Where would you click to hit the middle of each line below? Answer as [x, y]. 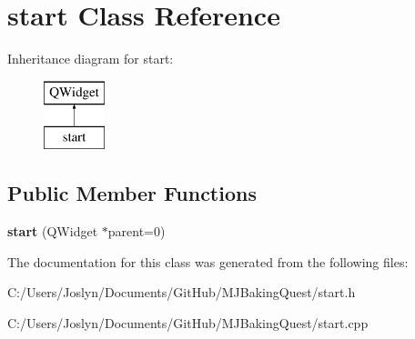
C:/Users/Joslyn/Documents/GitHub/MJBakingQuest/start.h [182, 292]
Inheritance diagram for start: [91, 59]
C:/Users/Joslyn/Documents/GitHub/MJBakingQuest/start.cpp [188, 322]
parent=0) [137, 231]
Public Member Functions [132, 193]
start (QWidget [53, 231]
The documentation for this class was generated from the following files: [208, 261]
